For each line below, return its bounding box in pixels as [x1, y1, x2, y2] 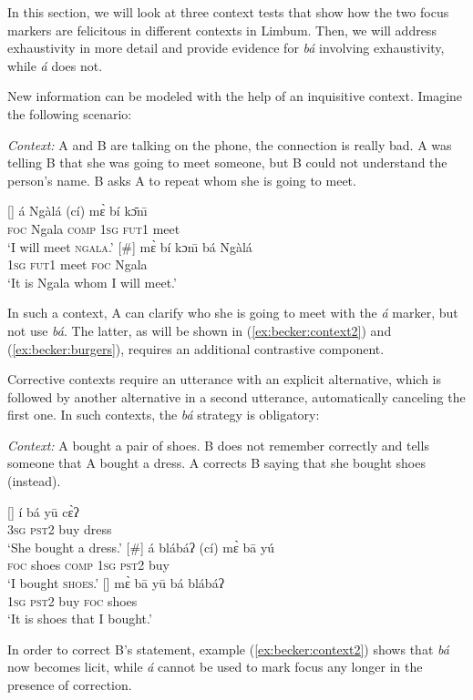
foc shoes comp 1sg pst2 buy [7, 555, 170, 574]
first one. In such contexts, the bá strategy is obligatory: [7, 405, 320, 424]
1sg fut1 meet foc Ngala [7, 255, 148, 274]
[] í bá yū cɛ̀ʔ [7, 502, 79, 521]
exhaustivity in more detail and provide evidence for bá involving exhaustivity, [7, 38, 445, 57]
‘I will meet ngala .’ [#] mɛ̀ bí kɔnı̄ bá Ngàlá [7, 237, 252, 256]
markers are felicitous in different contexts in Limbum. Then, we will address [7, 20, 437, 39]
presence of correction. [7, 675, 132, 694]
